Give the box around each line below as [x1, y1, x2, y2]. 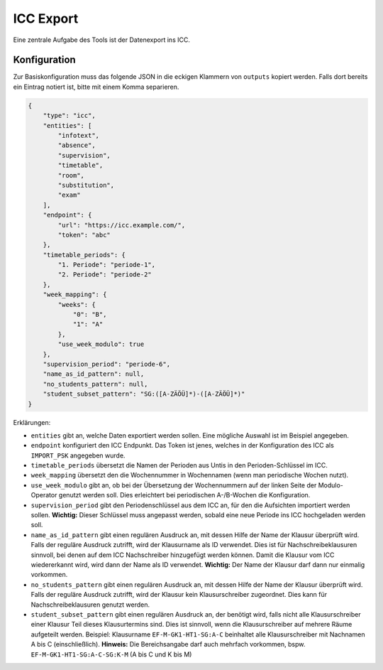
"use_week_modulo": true [57, 340, 145, 348]
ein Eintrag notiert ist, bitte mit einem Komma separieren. [13, 82, 179, 91]
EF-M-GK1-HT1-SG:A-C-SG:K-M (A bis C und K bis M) [30, 650, 192, 659]
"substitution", [57, 181, 115, 189]
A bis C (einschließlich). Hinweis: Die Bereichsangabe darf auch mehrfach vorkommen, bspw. [30, 640, 306, 649]
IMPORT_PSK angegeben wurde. [30, 451, 126, 460]
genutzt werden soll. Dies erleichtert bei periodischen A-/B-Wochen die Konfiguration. [58, 491, 311, 499]
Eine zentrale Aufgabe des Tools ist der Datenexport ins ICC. [13, 36, 191, 44]
